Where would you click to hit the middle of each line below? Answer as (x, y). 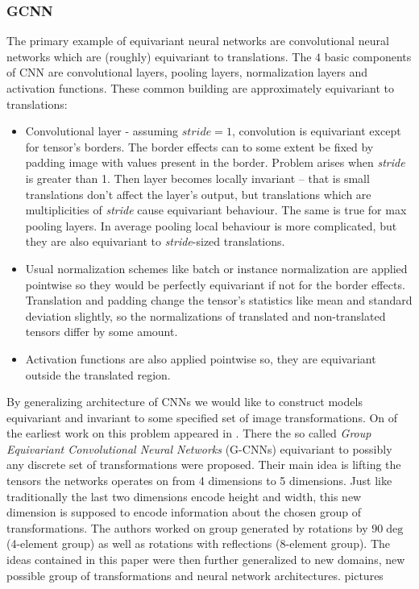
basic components (368, 56)
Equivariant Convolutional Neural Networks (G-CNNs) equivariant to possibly (199, 448)
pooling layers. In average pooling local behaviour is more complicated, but (211, 225)
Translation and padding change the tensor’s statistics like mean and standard (219, 300)
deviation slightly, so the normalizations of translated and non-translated (205, 315)
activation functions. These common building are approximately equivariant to (200, 88)
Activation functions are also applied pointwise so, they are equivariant (201, 358)
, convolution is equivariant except (316, 131)
